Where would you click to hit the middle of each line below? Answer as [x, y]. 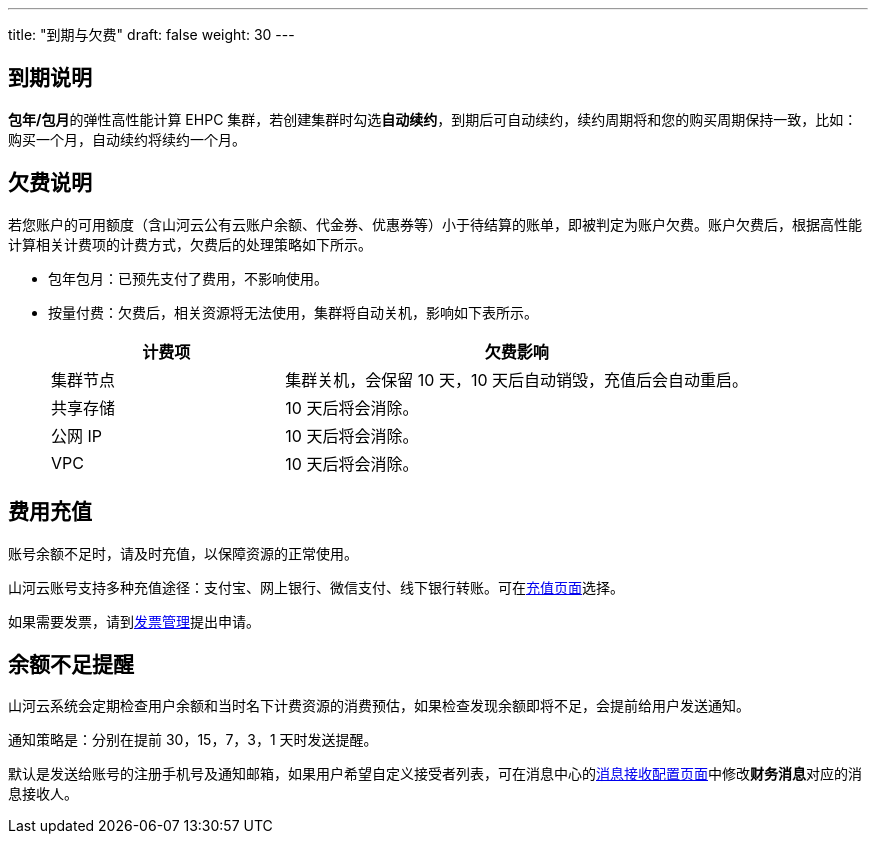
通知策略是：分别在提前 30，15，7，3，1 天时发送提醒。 [193, 740]
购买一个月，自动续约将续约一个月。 [127, 139]
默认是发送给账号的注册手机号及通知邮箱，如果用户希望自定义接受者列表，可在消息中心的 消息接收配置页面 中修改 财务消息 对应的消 [435, 774]
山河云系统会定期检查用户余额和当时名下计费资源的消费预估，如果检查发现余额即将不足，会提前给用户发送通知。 [379, 706]
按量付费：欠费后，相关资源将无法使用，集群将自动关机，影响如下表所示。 [293, 312]
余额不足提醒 [71, 664]
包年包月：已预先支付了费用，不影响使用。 [188, 278]
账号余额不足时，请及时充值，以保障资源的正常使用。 [183, 553]
